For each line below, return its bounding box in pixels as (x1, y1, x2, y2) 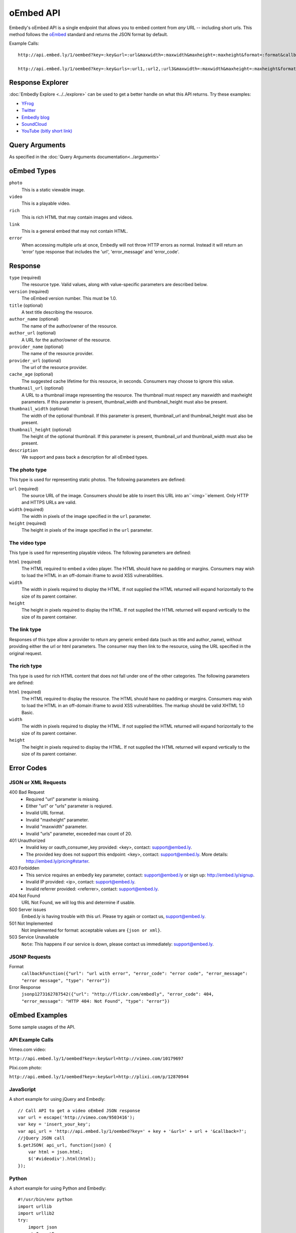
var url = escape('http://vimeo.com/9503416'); (18, 1115, 135, 1121)
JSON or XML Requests (9, 779, 67, 786)
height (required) (9, 520, 46, 526)
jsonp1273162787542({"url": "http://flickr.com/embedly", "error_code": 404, (21, 991, 214, 997)
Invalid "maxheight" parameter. (26, 817, 89, 823)
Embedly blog (21, 114, 50, 120)
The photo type (9, 466, 47, 473)
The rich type (9, 662, 42, 669)
